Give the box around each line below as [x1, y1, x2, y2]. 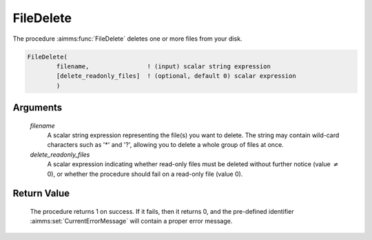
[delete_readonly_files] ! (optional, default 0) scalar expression [56, 72, 296, 80]
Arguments [12, 102, 63, 114]
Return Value [12, 188, 70, 199]
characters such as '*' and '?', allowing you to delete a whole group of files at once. [47, 141, 284, 149]
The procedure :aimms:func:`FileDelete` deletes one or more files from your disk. [12, 34, 242, 43]
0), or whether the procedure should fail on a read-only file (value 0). [47, 170, 243, 178]
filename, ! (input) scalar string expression [56, 62, 271, 70]
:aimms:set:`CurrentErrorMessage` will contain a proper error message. [30, 217, 233, 226]
